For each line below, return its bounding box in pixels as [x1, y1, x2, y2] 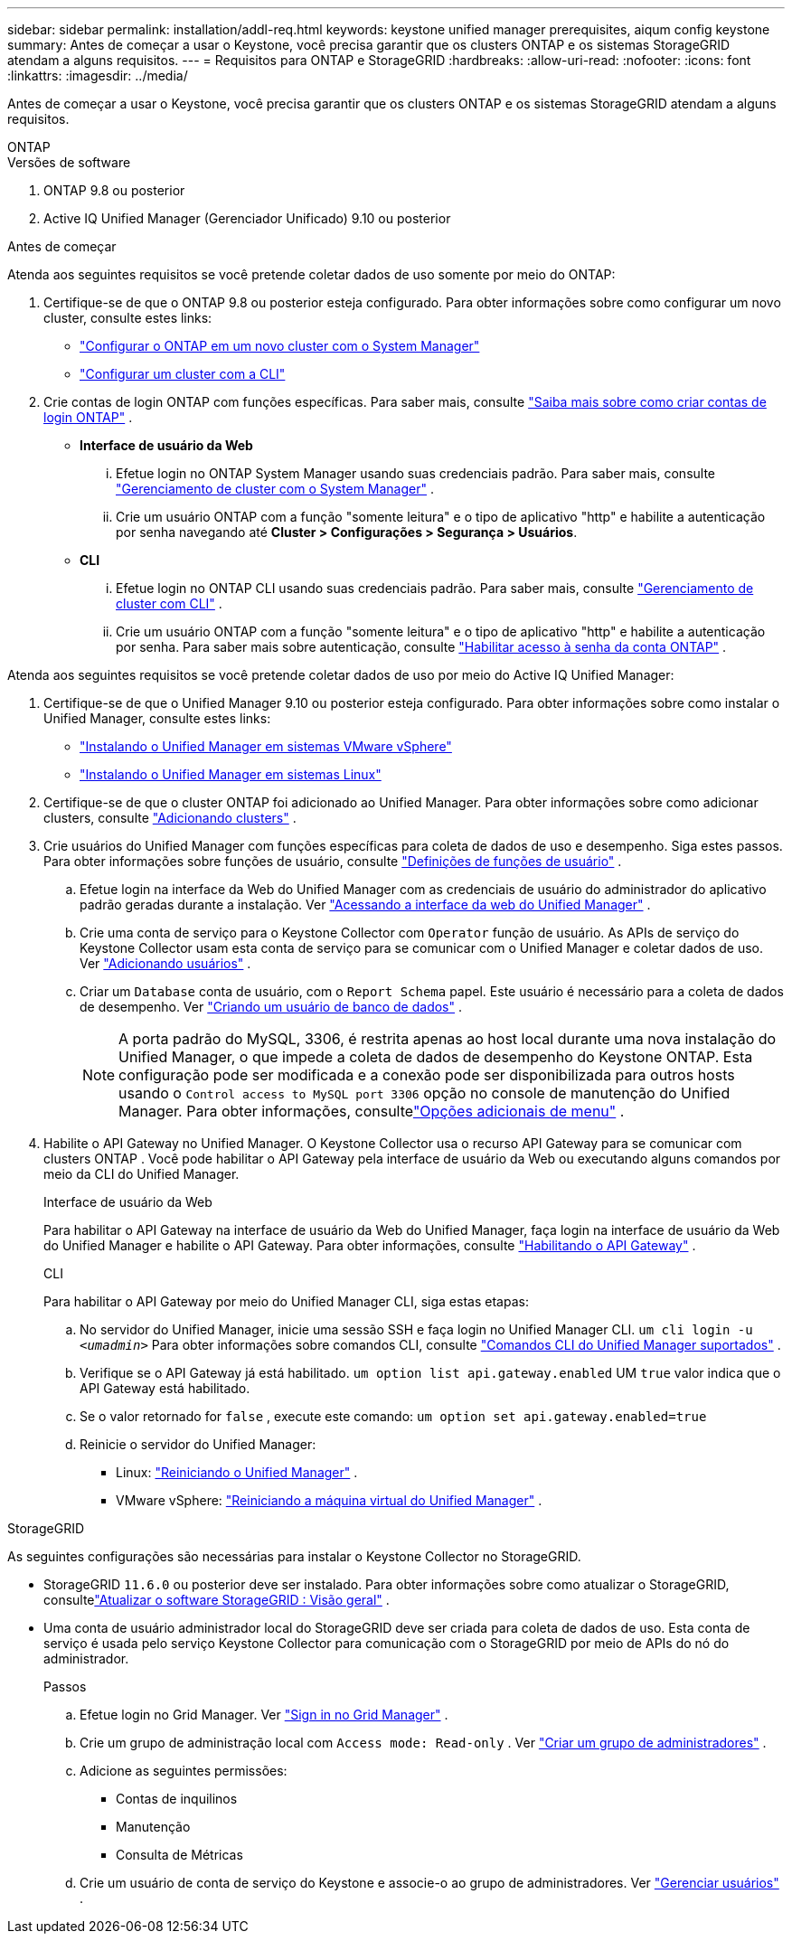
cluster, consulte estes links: [43, 310, 212, 325]
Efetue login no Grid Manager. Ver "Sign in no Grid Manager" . [80, 1707, 448, 1722]
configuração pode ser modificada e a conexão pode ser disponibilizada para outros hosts [118, 1066, 735, 1084]
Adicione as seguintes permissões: [80, 1763, 288, 1778]
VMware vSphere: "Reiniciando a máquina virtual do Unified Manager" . [116, 1493, 542, 1508]
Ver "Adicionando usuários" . [80, 956, 251, 971]
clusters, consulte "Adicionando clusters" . [43, 810, 297, 825]
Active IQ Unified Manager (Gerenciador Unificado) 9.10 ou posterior [43, 211, 451, 226]
